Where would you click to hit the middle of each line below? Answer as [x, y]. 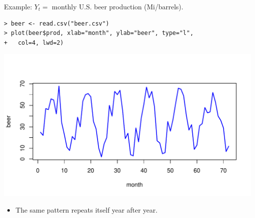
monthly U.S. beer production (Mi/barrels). [117, 6]
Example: [18, 6]
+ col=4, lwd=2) [34, 43]
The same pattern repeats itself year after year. [87, 209]
